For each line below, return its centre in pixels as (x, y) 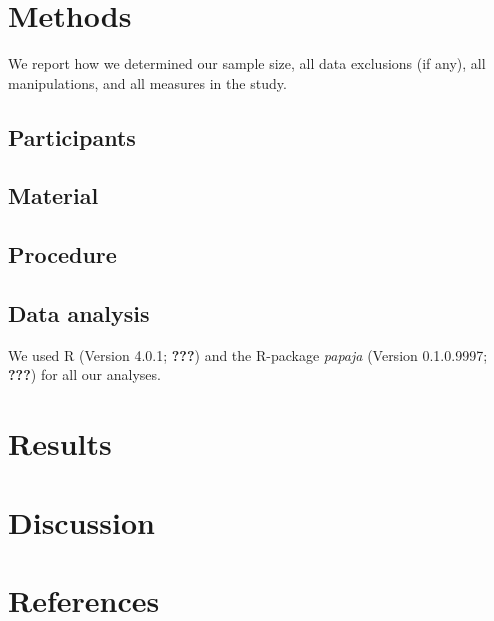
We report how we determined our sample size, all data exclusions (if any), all (247, 63)
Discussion (81, 521)
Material (53, 195)
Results (60, 443)
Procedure (62, 254)
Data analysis (79, 313)
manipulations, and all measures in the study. (147, 82)
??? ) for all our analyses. (84, 374)
